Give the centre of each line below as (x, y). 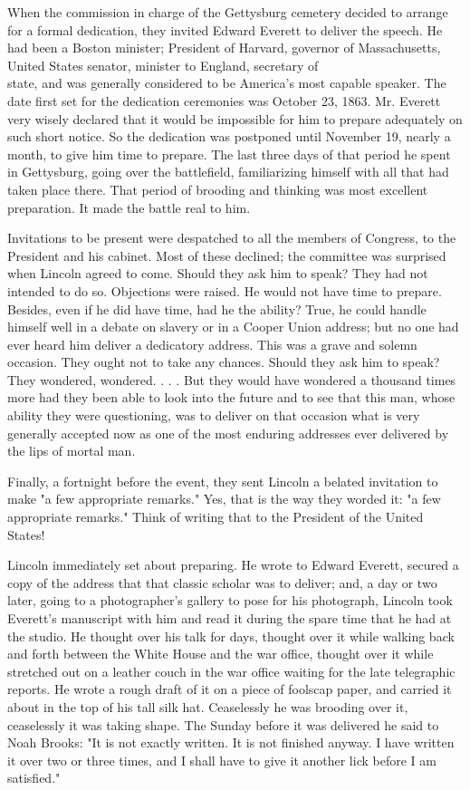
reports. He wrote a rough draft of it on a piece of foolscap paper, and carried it (230, 689)
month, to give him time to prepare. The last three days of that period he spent (229, 154)
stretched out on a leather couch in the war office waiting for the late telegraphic (231, 671)
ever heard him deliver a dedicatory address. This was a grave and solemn (212, 344)
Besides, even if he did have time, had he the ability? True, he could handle (217, 308)
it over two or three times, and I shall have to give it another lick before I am (222, 760)
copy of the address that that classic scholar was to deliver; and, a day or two (222, 582)
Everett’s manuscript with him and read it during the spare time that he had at (230, 618)
